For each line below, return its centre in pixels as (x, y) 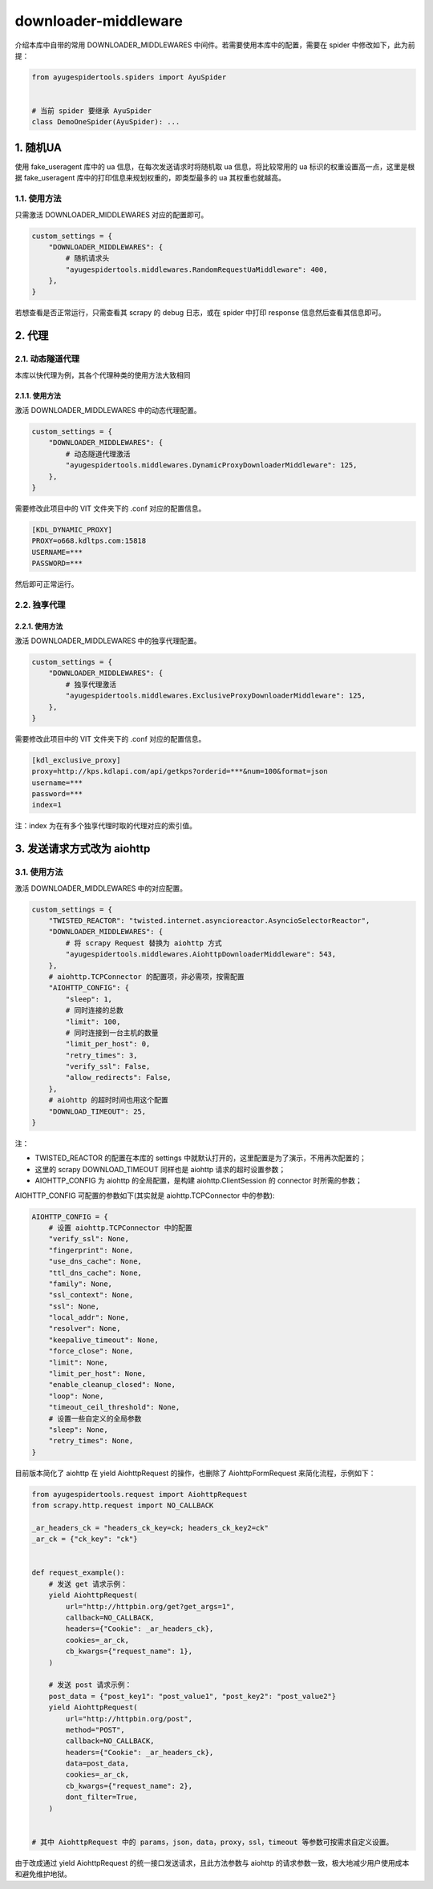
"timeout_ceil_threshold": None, (114, 1408)
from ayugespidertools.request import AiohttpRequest (140, 1494)
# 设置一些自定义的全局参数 (95, 1418)
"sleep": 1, (89, 999)
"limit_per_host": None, (97, 1374)
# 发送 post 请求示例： (90, 1685)
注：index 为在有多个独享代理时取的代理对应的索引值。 (105, 826)
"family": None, (80, 1284)
